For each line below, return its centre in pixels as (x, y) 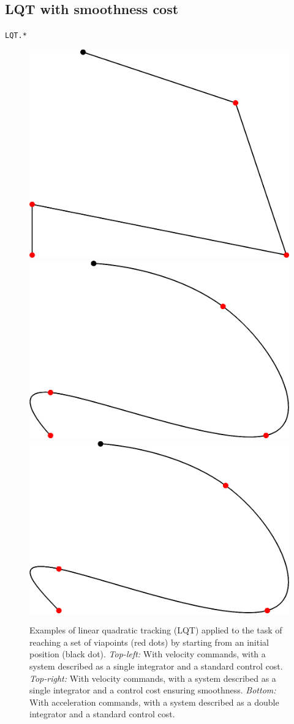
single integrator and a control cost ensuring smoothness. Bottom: (153, 690)
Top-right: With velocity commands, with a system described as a (153, 678)
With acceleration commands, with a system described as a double (154, 702)
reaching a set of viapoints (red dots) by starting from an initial (149, 642)
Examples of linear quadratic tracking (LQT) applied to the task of (156, 630)
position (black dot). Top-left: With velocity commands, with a (148, 654)
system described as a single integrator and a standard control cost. (156, 666)
